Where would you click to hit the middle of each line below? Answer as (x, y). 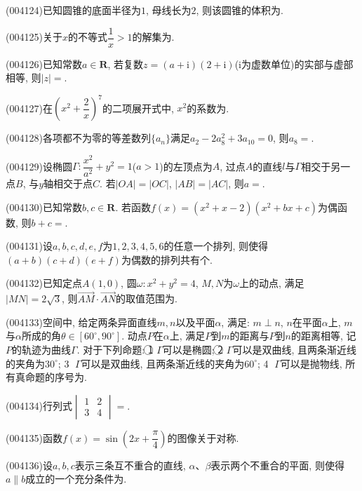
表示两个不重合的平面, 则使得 (277, 465)
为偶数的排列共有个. (167, 259)
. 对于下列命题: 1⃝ (115, 350)
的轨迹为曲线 (41, 350)
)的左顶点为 (186, 166)
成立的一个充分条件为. (76, 479)
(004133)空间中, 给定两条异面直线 (81, 322)
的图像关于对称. (203, 437)
